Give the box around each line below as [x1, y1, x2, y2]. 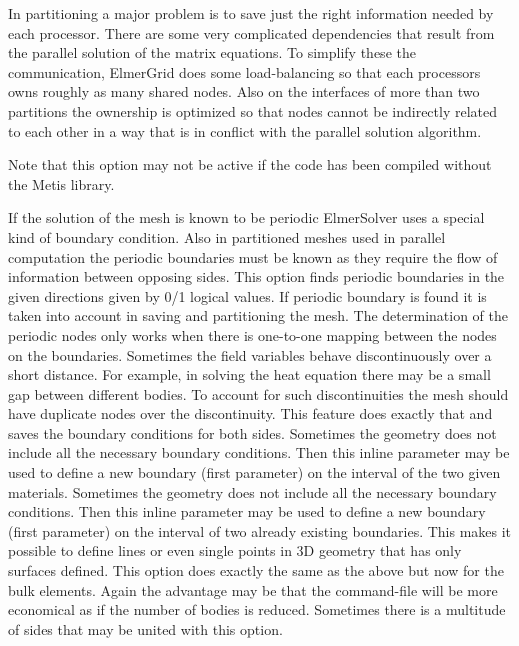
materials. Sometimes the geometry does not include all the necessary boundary [8, 481, 497, 502]
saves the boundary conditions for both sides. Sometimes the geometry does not [8, 422, 497, 443]
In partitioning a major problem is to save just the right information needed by [8, 3, 494, 23]
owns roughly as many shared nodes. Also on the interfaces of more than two [8, 81, 480, 102]
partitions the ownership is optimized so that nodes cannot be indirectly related [8, 100, 498, 121]
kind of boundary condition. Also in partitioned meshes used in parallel [8, 226, 446, 247]
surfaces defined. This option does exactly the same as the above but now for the [8, 560, 504, 581]
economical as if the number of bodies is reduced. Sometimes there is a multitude [8, 599, 506, 620]
